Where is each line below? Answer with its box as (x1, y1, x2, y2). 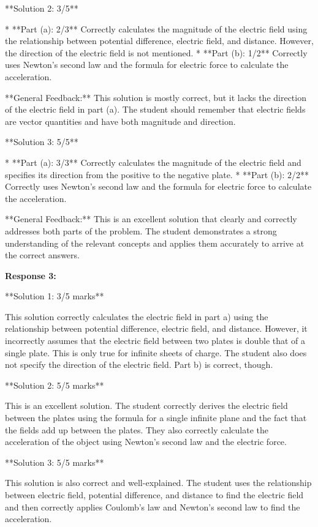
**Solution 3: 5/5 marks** (5, 455, 104, 468)
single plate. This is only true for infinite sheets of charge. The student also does (5, 346, 307, 359)
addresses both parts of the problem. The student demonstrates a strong (5, 224, 277, 237)
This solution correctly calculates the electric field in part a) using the (5, 310, 268, 323)
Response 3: (5, 269, 56, 282)
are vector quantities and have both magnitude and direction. (5, 114, 236, 127)
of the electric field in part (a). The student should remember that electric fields (5, 103, 306, 116)
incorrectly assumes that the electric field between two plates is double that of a (5, 334, 306, 347)
